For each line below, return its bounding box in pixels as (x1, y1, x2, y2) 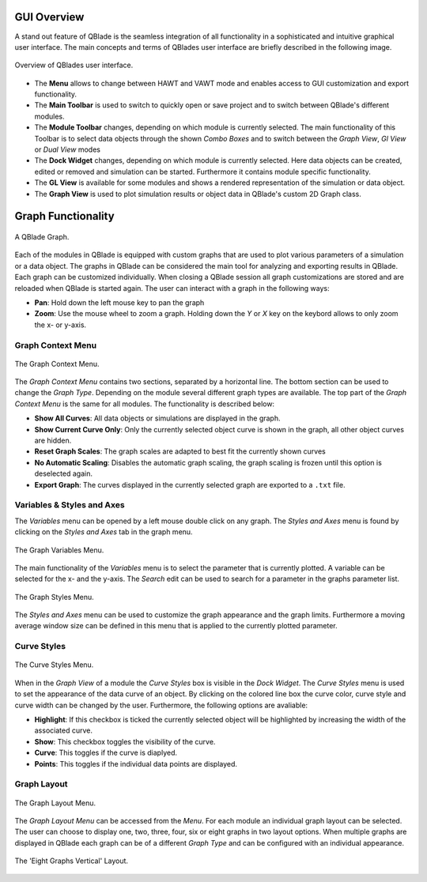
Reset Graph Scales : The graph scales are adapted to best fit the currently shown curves (34, 447, 326, 456)
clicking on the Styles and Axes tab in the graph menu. (14, 527, 193, 537)
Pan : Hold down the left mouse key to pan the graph (34, 297, 205, 307)
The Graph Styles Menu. (14, 592, 94, 601)
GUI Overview (14, 10, 85, 24)
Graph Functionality (14, 209, 115, 223)
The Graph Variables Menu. (14, 545, 104, 555)
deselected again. (34, 469, 93, 478)
